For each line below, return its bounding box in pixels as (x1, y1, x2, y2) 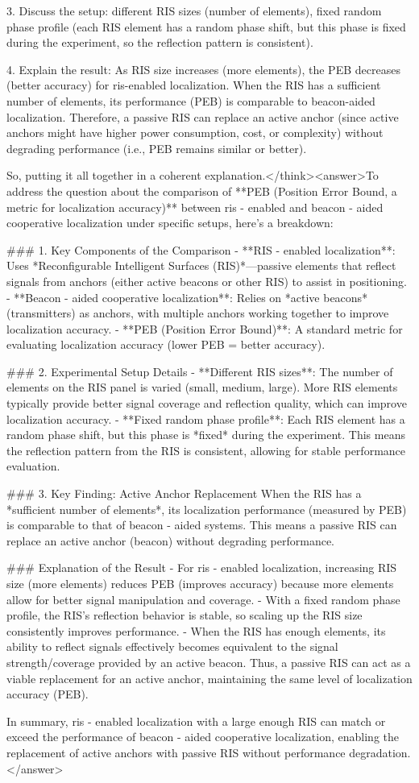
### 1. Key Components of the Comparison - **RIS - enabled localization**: (6, 241, 396, 258)
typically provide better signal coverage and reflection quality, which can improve (6, 395, 407, 412)
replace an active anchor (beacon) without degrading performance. (6, 532, 334, 549)
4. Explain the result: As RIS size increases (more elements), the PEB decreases (6, 60, 400, 77)
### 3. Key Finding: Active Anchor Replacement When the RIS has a (6, 485, 362, 502)
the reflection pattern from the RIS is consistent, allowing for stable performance (6, 441, 406, 458)
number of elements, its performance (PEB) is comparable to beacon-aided (6, 92, 375, 109)
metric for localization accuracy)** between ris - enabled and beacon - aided (6, 198, 384, 215)
